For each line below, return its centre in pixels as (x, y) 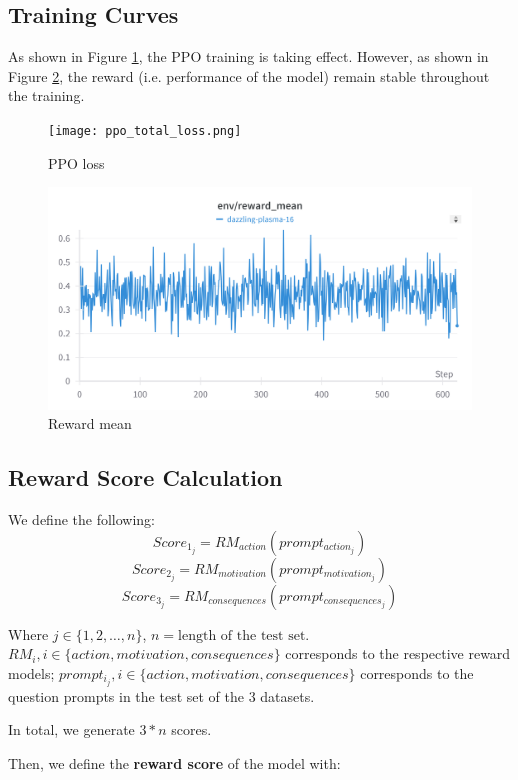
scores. (191, 729)
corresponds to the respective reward (398, 653)
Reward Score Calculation (145, 477)
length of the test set (242, 635)
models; (31, 672)
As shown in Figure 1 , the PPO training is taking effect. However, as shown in (248, 56)
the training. (46, 95)
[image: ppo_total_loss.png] (145, 130)
